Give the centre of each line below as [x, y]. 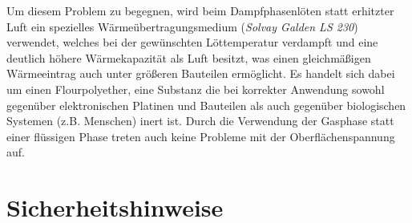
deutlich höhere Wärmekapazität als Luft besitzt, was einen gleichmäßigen [189, 57]
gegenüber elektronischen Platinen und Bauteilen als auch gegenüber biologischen [206, 105]
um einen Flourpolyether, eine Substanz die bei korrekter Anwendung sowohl [196, 89]
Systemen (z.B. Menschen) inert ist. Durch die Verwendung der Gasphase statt [200, 121]
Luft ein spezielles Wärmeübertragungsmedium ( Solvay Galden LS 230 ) [182, 26]
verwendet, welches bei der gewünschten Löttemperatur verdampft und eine [192, 42]
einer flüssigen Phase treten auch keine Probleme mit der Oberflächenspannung [201, 136]
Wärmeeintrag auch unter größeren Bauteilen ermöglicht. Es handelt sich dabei [201, 73]
